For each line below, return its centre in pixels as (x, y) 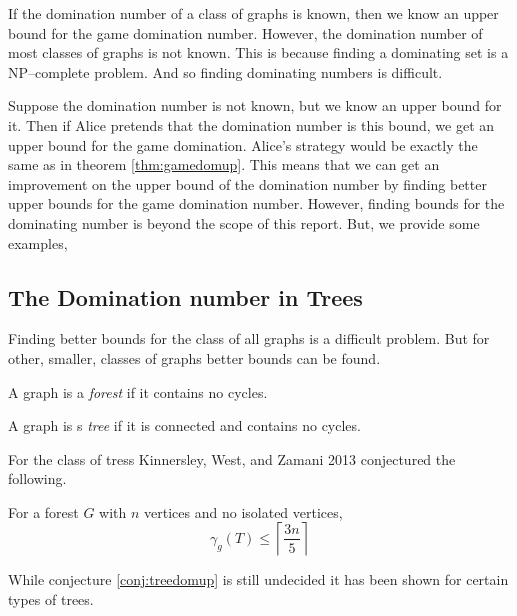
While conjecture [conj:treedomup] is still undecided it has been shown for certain (258, 579)
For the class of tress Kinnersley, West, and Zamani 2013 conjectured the (232, 458)
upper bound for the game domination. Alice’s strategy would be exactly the (243, 144)
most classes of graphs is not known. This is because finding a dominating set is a (258, 52)
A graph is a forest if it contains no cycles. (138, 391)
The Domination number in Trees (185, 296)
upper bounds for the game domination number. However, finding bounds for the (256, 203)
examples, (38, 242)
